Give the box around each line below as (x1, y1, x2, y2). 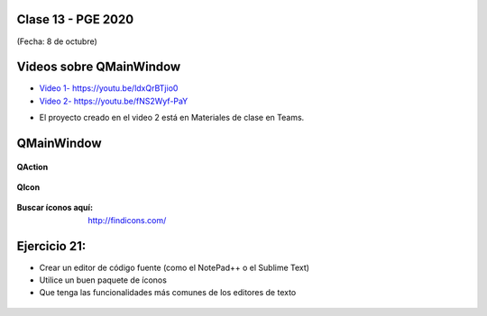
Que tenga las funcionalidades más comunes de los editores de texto (39, 287, 297, 298)
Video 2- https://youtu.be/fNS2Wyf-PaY (39, 95, 188, 106)
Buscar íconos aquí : (16, 203, 94, 213)
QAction (16, 161, 49, 172)
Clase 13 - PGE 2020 (16, 12, 134, 27)
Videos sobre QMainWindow (16, 59, 181, 75)
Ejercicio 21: (16, 239, 87, 254)
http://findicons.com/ (87, 214, 167, 225)
